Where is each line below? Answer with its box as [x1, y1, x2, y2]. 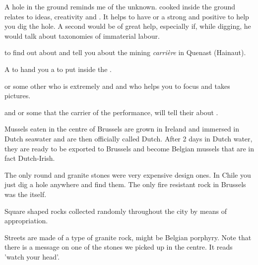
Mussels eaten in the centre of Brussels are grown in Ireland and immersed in [4, 124, 240, 134]
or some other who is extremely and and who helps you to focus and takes [4, 80, 230, 91]
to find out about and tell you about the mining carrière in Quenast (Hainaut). [4, 47, 246, 58]
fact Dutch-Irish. [4, 153, 55, 163]
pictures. [4, 90, 31, 101]
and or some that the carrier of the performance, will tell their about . [4, 107, 218, 117]
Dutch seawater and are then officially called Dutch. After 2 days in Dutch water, [4, 133, 253, 143]
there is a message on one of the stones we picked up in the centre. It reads [4, 242, 233, 252]
